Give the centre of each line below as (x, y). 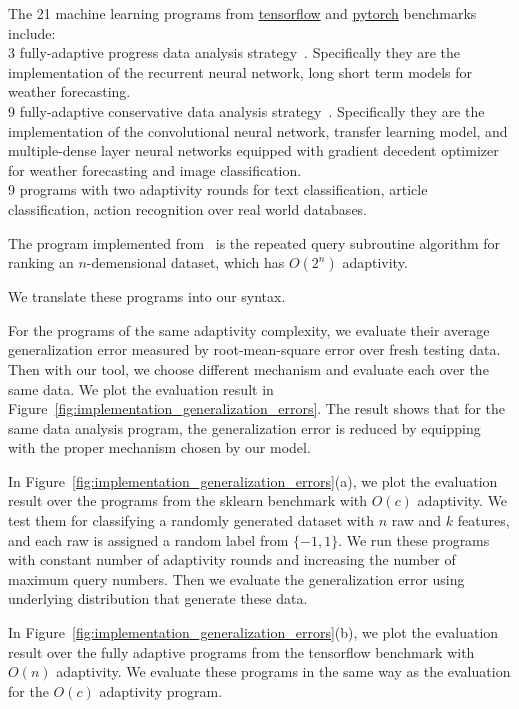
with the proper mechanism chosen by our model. (159, 447)
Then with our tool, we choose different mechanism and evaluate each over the (248, 368)
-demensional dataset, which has (185, 262)
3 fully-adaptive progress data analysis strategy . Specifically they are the (234, 52)
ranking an (41, 262)
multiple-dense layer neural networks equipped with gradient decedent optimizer (253, 150)
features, (483, 520)
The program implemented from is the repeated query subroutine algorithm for (254, 242)
